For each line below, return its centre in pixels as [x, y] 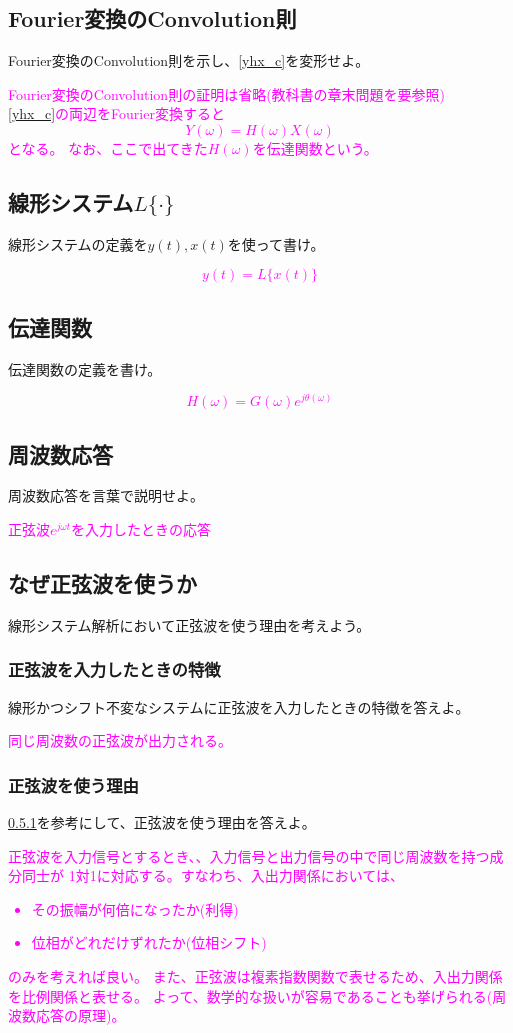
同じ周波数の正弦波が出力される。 [120, 740]
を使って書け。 [276, 243]
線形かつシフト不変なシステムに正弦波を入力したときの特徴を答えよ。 [239, 706]
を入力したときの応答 [141, 529]
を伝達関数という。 [315, 147]
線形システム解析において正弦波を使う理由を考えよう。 [189, 624]
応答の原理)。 [80, 1015]
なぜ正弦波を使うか [102, 583]
